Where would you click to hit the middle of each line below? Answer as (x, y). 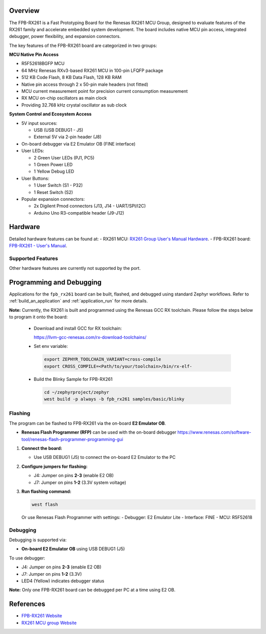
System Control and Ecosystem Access (50, 114)
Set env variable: (51, 346)
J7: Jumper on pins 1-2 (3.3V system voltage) (80, 482)
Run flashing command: (46, 491)
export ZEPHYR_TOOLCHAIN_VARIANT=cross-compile (102, 359)
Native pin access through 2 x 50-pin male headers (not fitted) (85, 84)
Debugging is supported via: (38, 540)
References (27, 604)
